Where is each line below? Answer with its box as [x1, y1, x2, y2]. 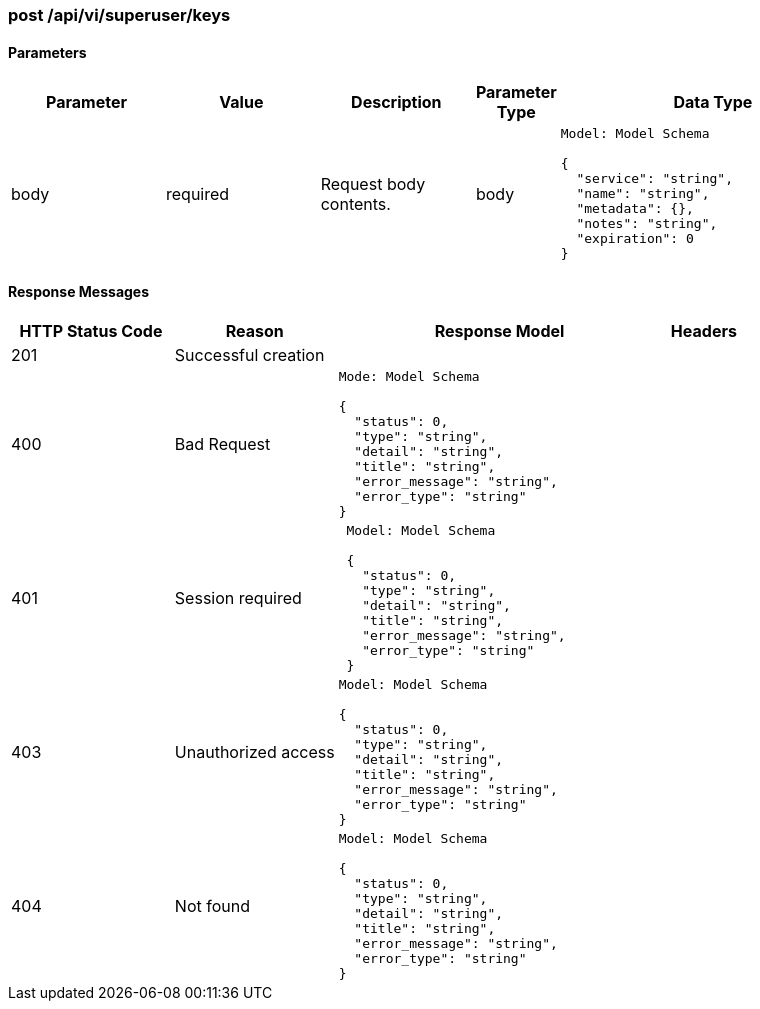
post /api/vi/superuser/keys [8, 5, 231, 25]
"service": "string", [576, 171, 733, 187]
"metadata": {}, [576, 201, 694, 217]
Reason [225, 321, 284, 342]
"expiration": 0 [576, 231, 694, 247]
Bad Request [174, 434, 271, 455]
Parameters [8, 43, 87, 61]
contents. [320, 193, 391, 214]
